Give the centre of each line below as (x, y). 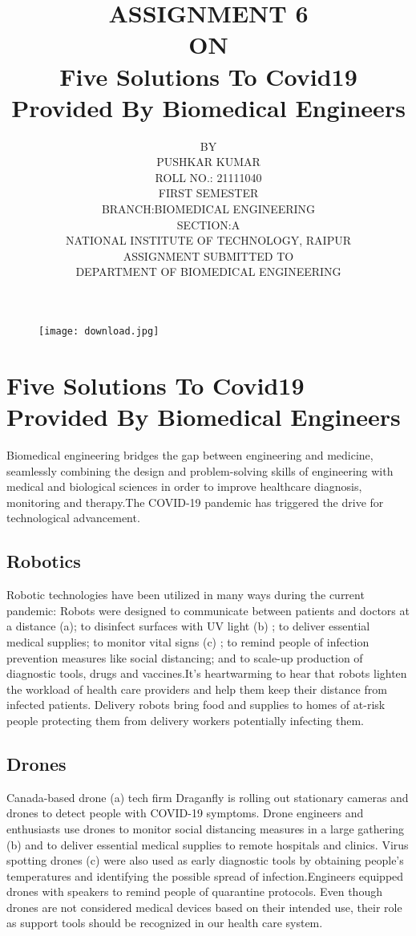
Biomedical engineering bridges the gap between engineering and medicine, (190, 455)
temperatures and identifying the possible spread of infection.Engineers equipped (205, 875)
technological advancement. (73, 518)
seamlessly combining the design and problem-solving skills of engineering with (200, 470)
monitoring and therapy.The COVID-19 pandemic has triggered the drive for (195, 502)
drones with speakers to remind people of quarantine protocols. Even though (194, 891)
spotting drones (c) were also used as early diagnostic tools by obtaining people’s (205, 860)
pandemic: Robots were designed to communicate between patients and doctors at (208, 610)
